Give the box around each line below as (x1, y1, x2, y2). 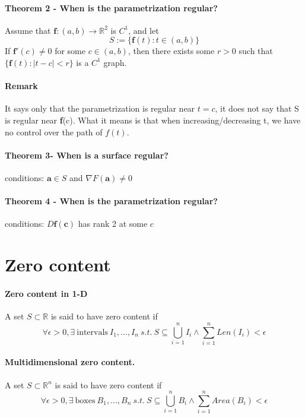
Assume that (5, 24, 51, 36)
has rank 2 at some (78, 217, 148, 230)
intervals (77, 328, 108, 337)
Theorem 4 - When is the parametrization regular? (5, 195, 218, 207)
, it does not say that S (215, 102, 299, 115)
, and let (128, 24, 159, 36)
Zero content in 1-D (5, 287, 88, 299)
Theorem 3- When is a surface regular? (5, 148, 169, 161)
